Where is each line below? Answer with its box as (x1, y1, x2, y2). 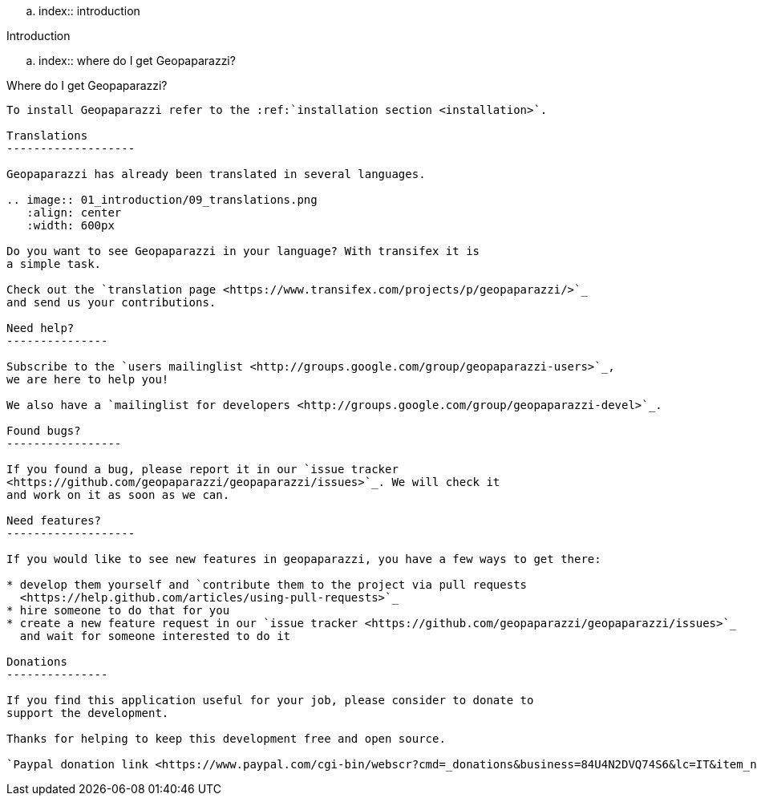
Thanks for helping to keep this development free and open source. (6, 732, 446, 745)
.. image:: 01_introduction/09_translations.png (6, 193, 318, 206)
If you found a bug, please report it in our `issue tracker (6, 463, 399, 476)
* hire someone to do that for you (6, 604, 230, 617)
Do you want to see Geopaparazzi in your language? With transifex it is (6, 245, 480, 257)
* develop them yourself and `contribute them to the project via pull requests (6, 578, 528, 591)
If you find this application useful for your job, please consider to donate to (6, 694, 534, 707)
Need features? (6, 514, 102, 527)
